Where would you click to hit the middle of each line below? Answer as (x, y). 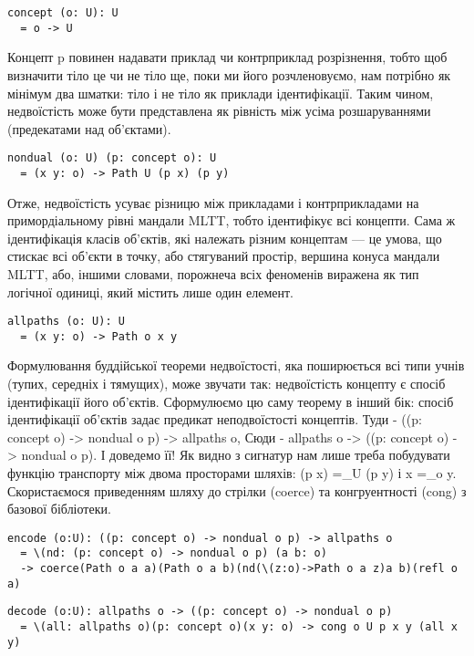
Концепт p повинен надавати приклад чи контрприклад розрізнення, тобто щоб (227, 57)
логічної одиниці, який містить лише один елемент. (150, 292)
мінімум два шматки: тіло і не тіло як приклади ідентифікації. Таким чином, (221, 93)
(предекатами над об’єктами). (89, 128)
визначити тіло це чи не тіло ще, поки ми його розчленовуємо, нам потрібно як (229, 74)
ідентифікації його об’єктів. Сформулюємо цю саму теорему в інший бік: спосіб (231, 401)
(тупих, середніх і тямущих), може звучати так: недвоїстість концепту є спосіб (227, 384)
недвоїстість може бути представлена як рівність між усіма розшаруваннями (219, 111)
